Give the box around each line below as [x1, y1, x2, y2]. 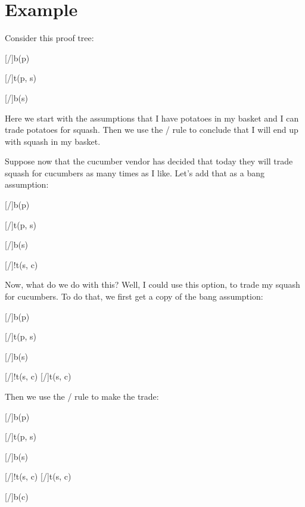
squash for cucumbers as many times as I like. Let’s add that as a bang [5, 166, 265, 179]
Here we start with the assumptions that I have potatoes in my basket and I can [5, 111, 299, 124]
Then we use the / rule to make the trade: [5, 390, 159, 402]
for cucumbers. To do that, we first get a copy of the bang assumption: [5, 290, 263, 303]
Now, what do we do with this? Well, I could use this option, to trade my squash [5, 278, 300, 291]
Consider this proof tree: [5, 32, 94, 44]
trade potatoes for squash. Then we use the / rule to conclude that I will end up [5, 123, 298, 136]
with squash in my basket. [5, 135, 101, 147]
